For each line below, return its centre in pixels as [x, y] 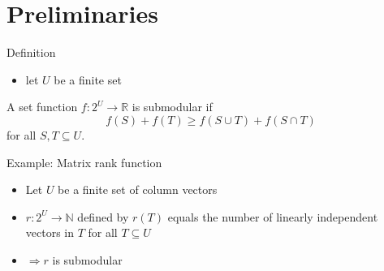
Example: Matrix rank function [84, 162]
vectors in [50, 232]
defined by [103, 216]
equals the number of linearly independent [273, 216]
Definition [31, 52]
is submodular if [172, 107]
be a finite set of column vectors [138, 189]
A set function [42, 107]
